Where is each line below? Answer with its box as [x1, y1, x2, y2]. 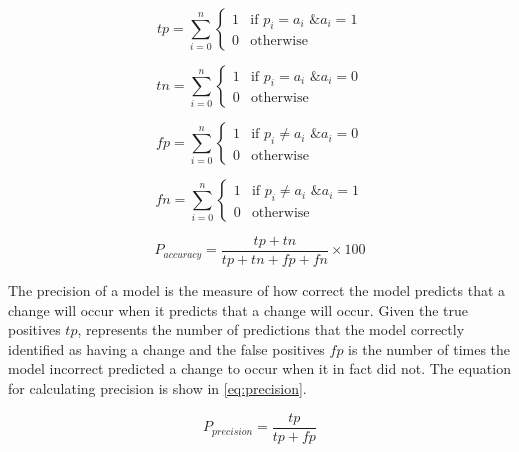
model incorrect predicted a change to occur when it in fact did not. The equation [8, 358, 511, 379]
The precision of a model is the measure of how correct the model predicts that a [8, 280, 506, 301]
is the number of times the [348, 338, 511, 359]
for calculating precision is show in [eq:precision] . [8, 378, 307, 399]
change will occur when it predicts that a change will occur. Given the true [8, 299, 468, 320]
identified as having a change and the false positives [8, 338, 325, 359]
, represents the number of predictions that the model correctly [77, 319, 465, 340]
